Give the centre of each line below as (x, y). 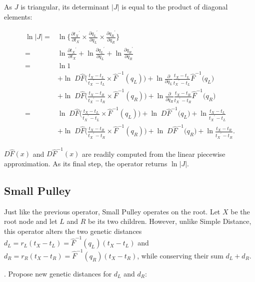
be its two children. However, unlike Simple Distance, (170, 221)
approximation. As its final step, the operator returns (86, 163)
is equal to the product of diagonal (175, 7)
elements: (18, 16)
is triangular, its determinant (65, 7)
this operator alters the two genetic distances (73, 231)
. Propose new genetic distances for (58, 273)
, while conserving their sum (180, 255)
